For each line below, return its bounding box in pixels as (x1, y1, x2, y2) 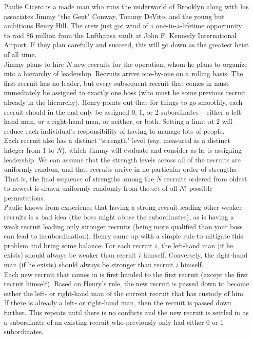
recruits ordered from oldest (164, 173, 247, 183)
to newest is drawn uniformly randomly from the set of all (4, 183, 177, 193)
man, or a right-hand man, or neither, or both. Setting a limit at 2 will (21, 116, 233, 126)
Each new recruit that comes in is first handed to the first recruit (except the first (4, 269, 249, 279)
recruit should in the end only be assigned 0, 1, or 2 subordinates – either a (4, 106, 230, 117)
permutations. (4, 192, 45, 202)
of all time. (4, 49, 37, 59)
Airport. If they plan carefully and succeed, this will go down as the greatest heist (4, 40, 249, 50)
